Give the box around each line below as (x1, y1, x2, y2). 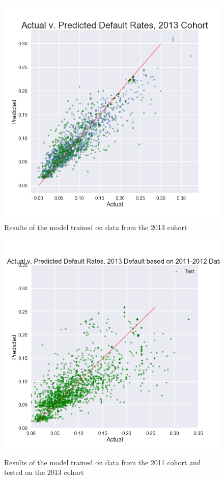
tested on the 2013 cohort (4, 467, 84, 477)
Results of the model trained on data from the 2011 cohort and (4, 457, 201, 467)
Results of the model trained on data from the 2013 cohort (4, 221, 187, 232)
